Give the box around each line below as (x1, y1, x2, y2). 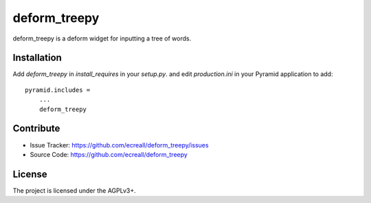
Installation (12, 52, 62, 64)
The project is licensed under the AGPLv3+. (12, 186, 137, 195)
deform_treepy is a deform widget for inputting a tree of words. (12, 34, 192, 43)
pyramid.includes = (25, 86, 91, 94)
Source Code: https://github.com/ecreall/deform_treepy (30, 150, 188, 158)
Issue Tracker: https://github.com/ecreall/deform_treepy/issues (30, 141, 209, 149)
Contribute (12, 123, 60, 134)
